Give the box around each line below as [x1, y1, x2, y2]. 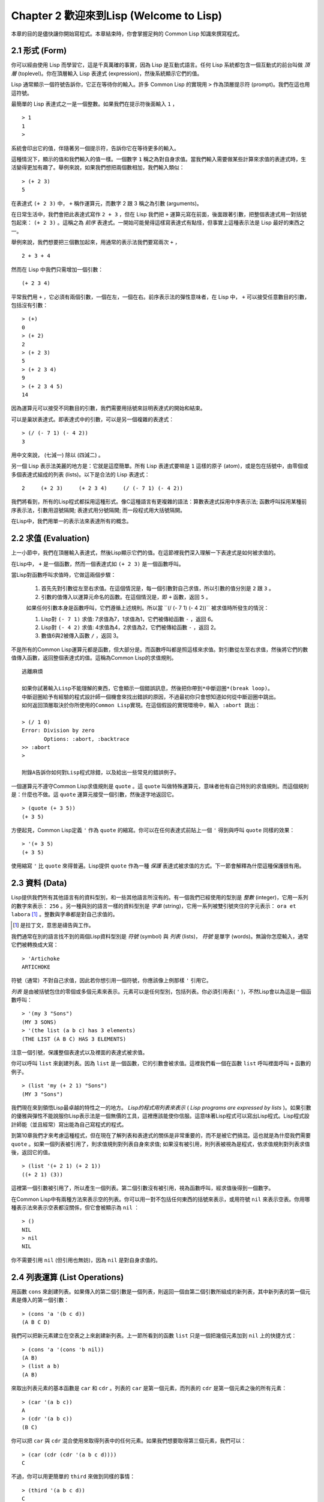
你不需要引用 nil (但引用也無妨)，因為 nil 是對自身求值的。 [11, 1256, 161, 1263]
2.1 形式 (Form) [11, 46, 67, 56]
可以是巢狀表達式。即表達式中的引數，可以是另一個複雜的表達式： [11, 415, 174, 423]
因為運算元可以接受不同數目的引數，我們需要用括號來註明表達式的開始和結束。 [11, 404, 206, 412]
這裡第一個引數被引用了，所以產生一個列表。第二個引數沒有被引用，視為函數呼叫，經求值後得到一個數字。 [11, 1184, 274, 1192]
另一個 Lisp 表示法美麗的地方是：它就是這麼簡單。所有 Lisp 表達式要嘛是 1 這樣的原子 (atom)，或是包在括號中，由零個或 [11, 463, 308, 470]
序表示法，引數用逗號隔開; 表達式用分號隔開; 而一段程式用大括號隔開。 [11, 506, 186, 514]
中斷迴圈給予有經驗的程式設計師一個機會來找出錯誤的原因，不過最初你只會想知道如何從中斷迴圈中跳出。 [22, 693, 279, 700]
